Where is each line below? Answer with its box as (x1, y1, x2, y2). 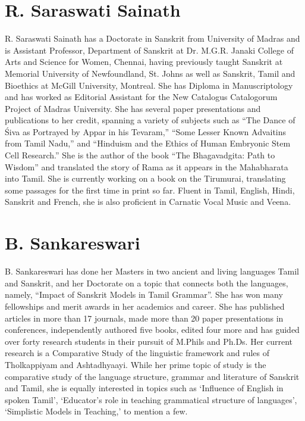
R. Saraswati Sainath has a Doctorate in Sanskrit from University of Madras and (5, 32, 300, 45)
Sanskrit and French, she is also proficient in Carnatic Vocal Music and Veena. (5, 195, 291, 208)
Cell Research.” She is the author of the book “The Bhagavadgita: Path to (5, 149, 275, 161)
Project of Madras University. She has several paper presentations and (5, 102, 261, 114)
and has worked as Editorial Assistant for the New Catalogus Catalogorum (5, 91, 278, 103)
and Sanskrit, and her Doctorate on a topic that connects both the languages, (5, 276, 288, 289)
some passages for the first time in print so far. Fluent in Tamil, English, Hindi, (5, 183, 295, 196)
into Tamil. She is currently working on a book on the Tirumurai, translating (5, 172, 286, 185)
